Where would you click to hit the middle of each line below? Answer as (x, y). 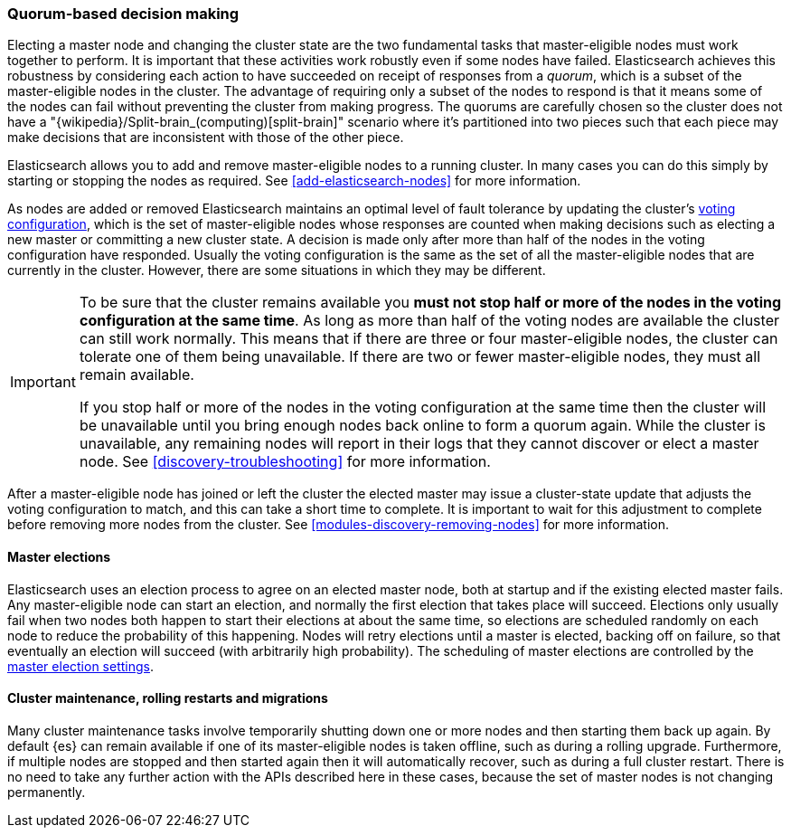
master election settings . (81, 666)
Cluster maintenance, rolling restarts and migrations (168, 698)
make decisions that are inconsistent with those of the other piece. (206, 138)
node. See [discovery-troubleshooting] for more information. (285, 462)
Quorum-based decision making (123, 14)
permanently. (47, 792)
